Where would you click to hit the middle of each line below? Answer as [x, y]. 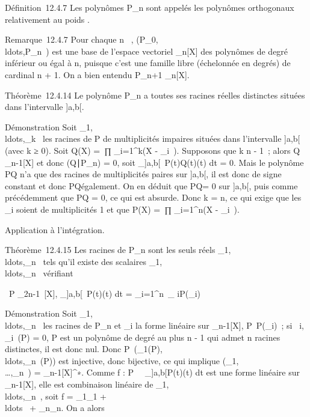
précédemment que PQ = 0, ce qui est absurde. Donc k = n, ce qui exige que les [153, 197]
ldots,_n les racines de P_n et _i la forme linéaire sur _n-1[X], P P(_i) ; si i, [154, 325]
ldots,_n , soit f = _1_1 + [56, 396]
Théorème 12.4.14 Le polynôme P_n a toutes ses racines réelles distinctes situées [155, 95]
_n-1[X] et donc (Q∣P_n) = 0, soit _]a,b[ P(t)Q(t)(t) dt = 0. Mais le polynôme [154, 162]
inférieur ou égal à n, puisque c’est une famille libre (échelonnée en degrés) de [148, 63]
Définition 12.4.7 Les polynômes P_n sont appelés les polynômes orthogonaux [150, 7]
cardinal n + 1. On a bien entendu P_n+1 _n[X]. [97, 74]
